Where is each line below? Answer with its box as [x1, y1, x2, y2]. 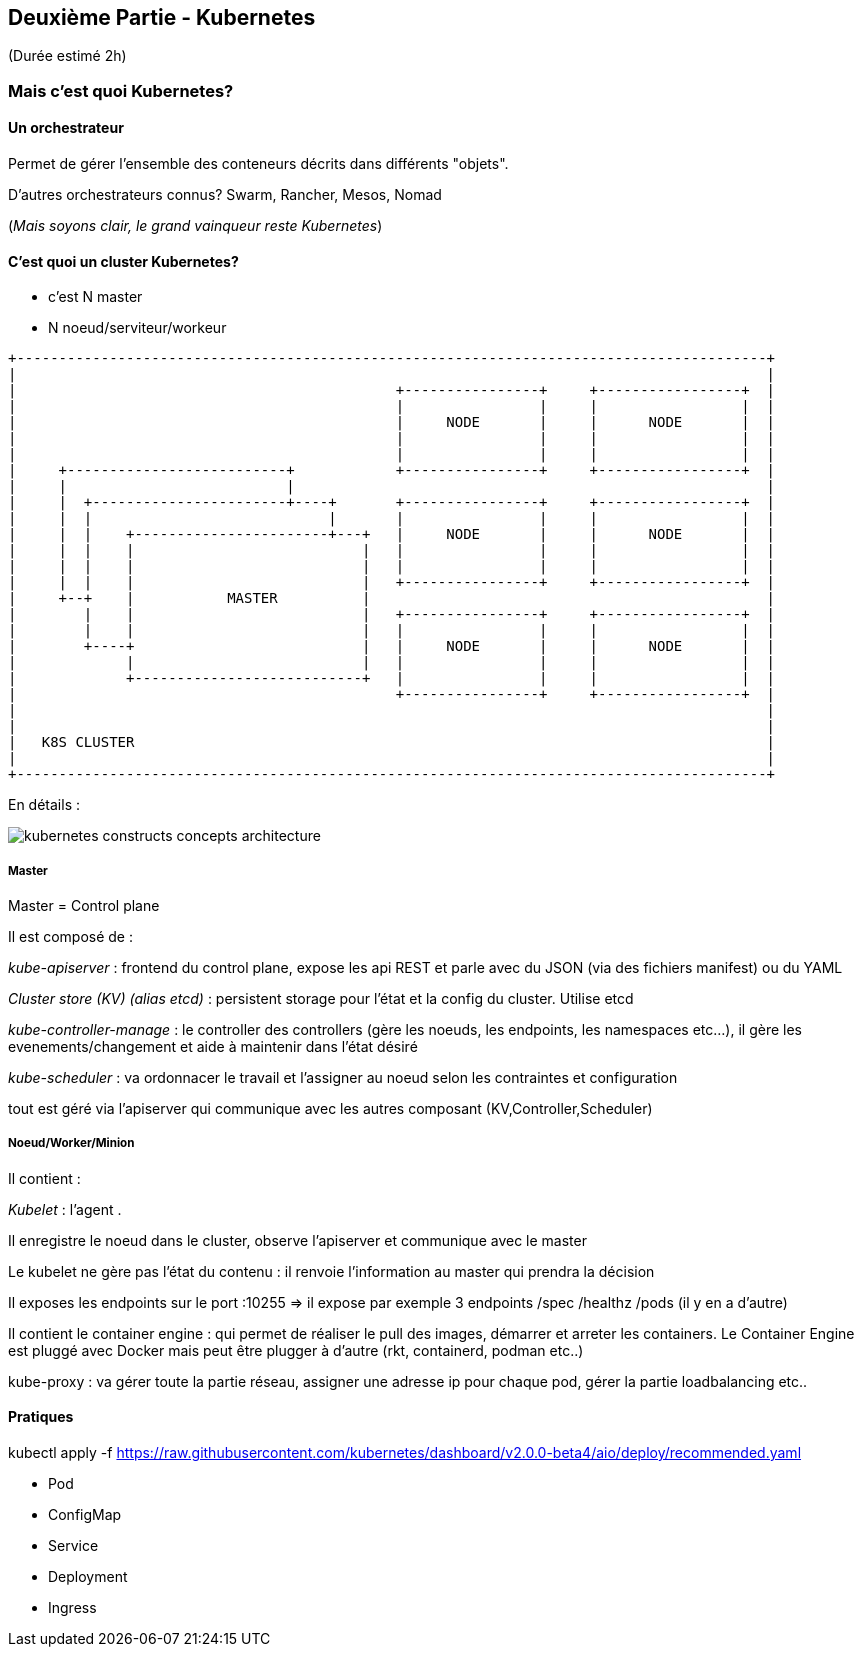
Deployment [48, 1568, 128, 1586]
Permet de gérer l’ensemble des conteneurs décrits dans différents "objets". [8, 155, 509, 173]
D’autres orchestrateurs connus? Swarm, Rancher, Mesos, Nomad [8, 186, 442, 204]
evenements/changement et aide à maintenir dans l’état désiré [8, 1038, 418, 1056]
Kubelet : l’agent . [8, 1200, 122, 1218]
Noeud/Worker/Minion [8, 1136, 135, 1151]
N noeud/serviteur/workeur [48, 319, 227, 337]
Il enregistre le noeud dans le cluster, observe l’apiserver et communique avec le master [8, 1231, 587, 1249]
